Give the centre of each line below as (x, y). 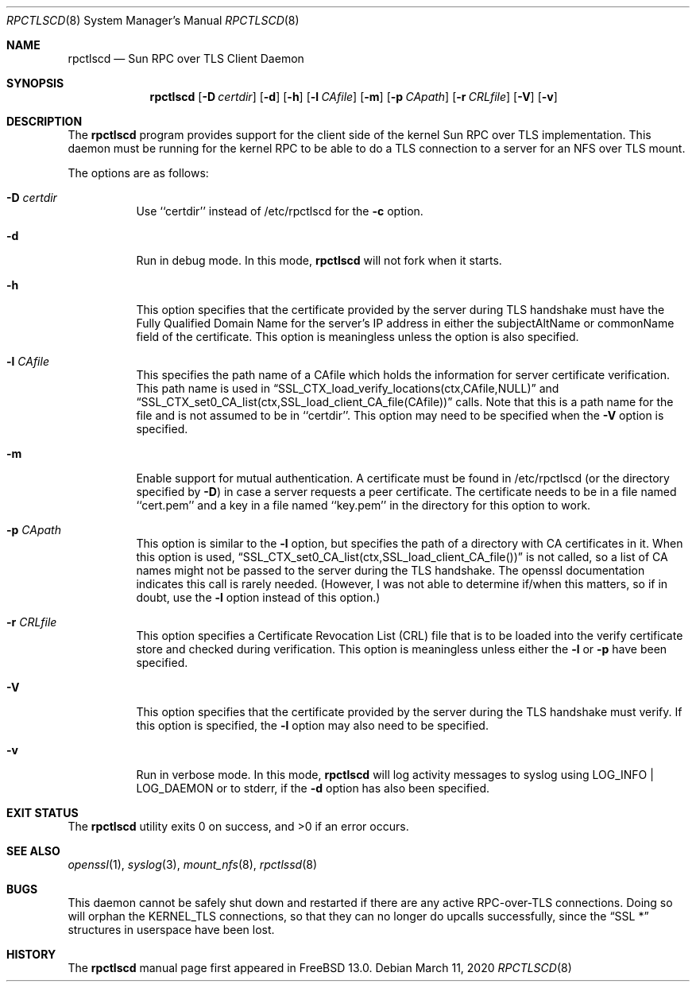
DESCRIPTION (44, 121)
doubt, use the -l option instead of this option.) (258, 597)
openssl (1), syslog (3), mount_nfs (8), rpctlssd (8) (193, 864)
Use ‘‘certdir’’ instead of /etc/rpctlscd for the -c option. (280, 211)
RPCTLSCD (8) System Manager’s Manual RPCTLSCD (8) (153, 20)
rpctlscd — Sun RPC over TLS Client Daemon (186, 58)
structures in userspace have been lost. (171, 930)
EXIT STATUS (43, 813)
